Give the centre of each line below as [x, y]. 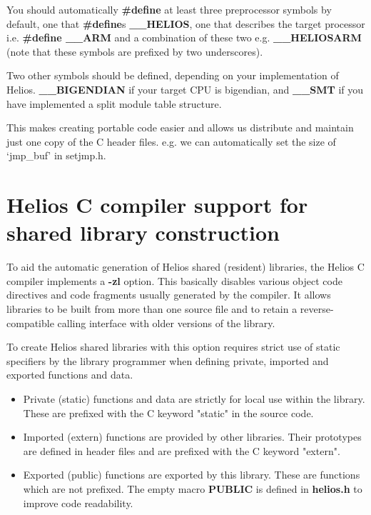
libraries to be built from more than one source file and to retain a [152, 309]
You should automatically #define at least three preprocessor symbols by [169, 9]
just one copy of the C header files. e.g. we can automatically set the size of [171, 141]
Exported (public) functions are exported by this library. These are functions [192, 475]
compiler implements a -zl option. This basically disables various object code [174, 280]
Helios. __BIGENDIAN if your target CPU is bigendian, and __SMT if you [185, 89]
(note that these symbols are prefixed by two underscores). [135, 51]
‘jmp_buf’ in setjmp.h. [56, 155]
